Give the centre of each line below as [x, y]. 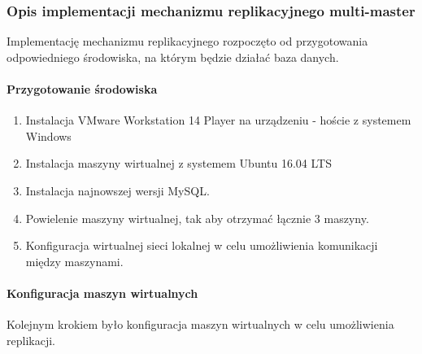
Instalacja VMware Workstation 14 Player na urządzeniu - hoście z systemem [218, 120]
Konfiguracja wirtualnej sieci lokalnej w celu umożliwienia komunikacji [202, 245]
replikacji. [31, 340]
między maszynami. [74, 261]
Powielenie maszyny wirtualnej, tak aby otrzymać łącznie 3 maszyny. [197, 218]
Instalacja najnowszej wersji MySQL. [117, 190]
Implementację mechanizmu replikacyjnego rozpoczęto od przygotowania [187, 41]
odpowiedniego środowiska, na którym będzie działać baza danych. [173, 57]
